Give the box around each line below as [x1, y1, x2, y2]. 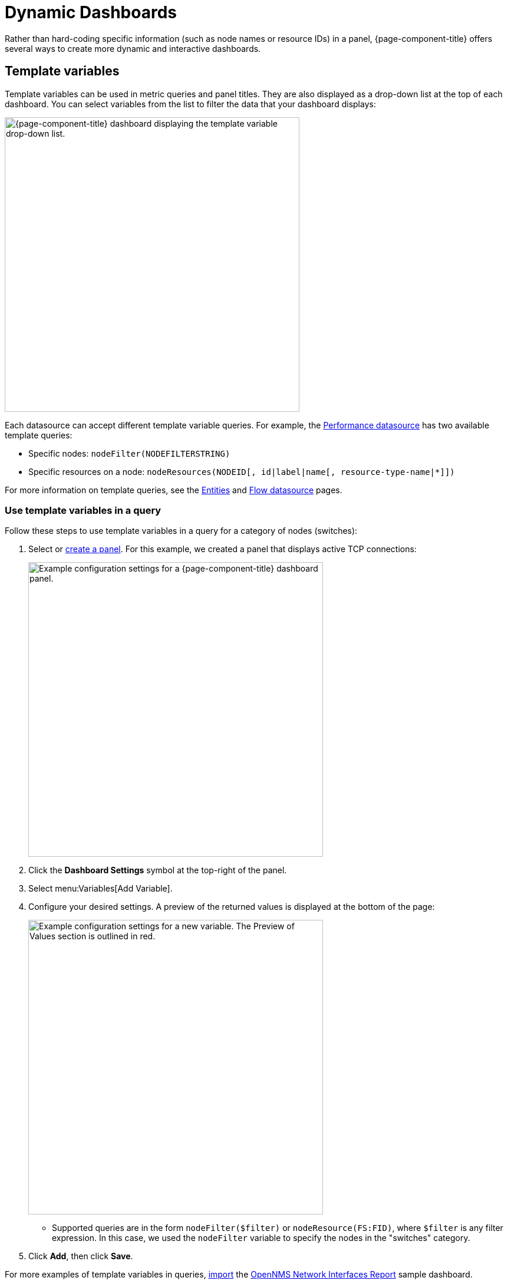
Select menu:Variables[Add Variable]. [28, 883, 173, 894]
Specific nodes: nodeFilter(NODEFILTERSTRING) [28, 448, 230, 458]
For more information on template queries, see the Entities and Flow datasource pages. [5, 484, 342, 495]
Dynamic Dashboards [5, 2, 177, 22]
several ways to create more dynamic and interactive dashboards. [5, 43, 261, 54]
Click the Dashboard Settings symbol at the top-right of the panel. [28, 865, 287, 876]
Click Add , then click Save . [28, 1251, 133, 1262]
